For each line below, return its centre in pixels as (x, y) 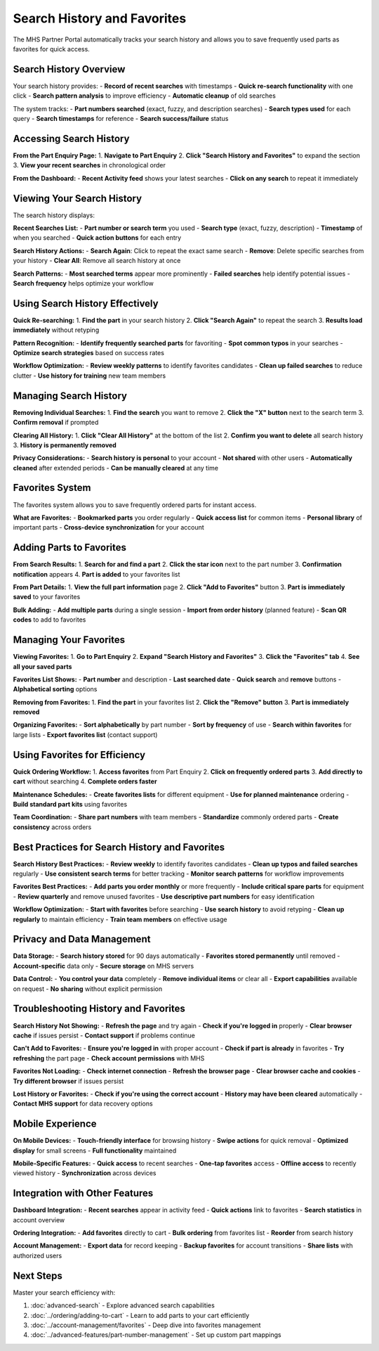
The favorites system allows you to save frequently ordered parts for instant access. (135, 505)
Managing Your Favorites (69, 640)
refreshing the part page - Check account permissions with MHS (109, 1058)
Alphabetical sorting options (55, 689)
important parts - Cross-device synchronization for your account (109, 527)
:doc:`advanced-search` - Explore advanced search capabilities (123, 1305)
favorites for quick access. (52, 49)
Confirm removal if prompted (56, 423)
